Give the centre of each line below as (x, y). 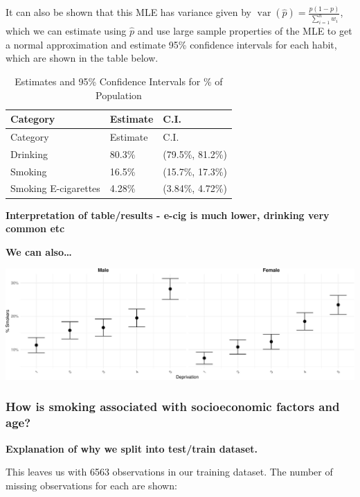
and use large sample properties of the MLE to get (245, 31)
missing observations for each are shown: (91, 485)
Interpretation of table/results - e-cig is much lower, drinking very (168, 215)
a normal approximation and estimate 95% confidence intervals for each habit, (171, 44)
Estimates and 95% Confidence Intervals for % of (119, 81)
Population (119, 95)
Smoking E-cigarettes (55, 188)
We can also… (39, 251)
